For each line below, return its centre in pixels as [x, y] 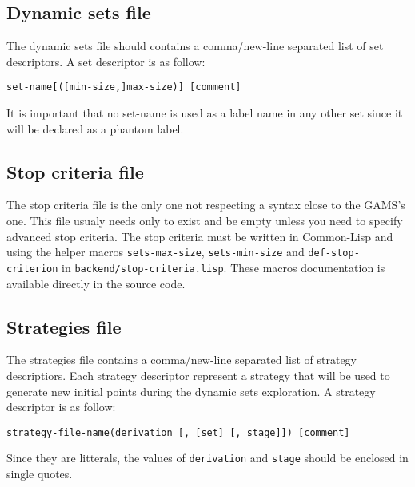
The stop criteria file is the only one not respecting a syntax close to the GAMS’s [206, 205]
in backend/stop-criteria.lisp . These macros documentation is [223, 267]
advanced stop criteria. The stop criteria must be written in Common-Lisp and [200, 236]
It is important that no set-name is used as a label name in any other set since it [205, 113]
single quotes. [40, 474]
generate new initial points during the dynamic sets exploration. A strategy [191, 391]
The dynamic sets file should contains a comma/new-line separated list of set [195, 46]
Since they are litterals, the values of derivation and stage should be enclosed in [207, 458]
